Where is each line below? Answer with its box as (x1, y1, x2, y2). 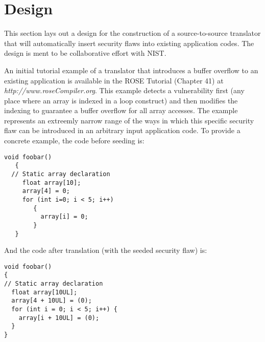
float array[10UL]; (11, 288, 78, 296)
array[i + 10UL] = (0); (18, 314, 100, 322)
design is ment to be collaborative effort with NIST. (4, 48, 166, 58)
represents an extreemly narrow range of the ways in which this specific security (4, 115, 254, 125)
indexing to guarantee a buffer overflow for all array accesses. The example (4, 105, 238, 116)
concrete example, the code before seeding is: (4, 135, 144, 146)
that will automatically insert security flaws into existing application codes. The (4, 37, 254, 48)
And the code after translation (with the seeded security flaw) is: (4, 245, 207, 255)
